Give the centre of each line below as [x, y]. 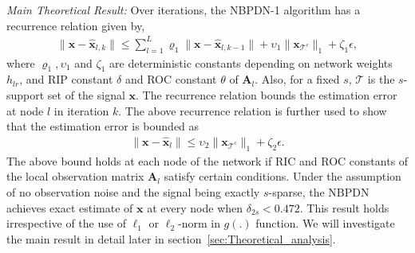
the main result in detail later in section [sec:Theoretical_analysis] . [171, 238]
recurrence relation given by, [76, 25]
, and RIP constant [66, 79]
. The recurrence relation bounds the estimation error [267, 94]
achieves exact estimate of [70, 207]
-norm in [199, 223]
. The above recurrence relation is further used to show [253, 110]
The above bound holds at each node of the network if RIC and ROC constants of [207, 160]
